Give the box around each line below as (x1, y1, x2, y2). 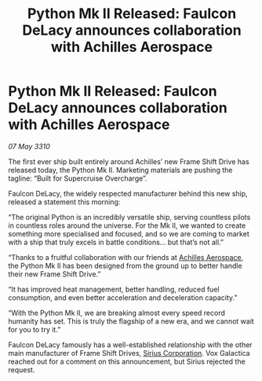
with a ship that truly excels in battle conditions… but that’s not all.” (8, 237, 224, 247)
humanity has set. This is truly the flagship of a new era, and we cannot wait (8, 316, 255, 326)
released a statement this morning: (8, 197, 121, 207)
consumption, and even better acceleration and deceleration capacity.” (8, 292, 238, 302)
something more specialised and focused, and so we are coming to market (8, 229, 249, 238)
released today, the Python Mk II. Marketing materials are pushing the (8, 165, 233, 174)
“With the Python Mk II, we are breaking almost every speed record (8, 308, 226, 317)
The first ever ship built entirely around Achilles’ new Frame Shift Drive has (8, 156, 249, 166)
